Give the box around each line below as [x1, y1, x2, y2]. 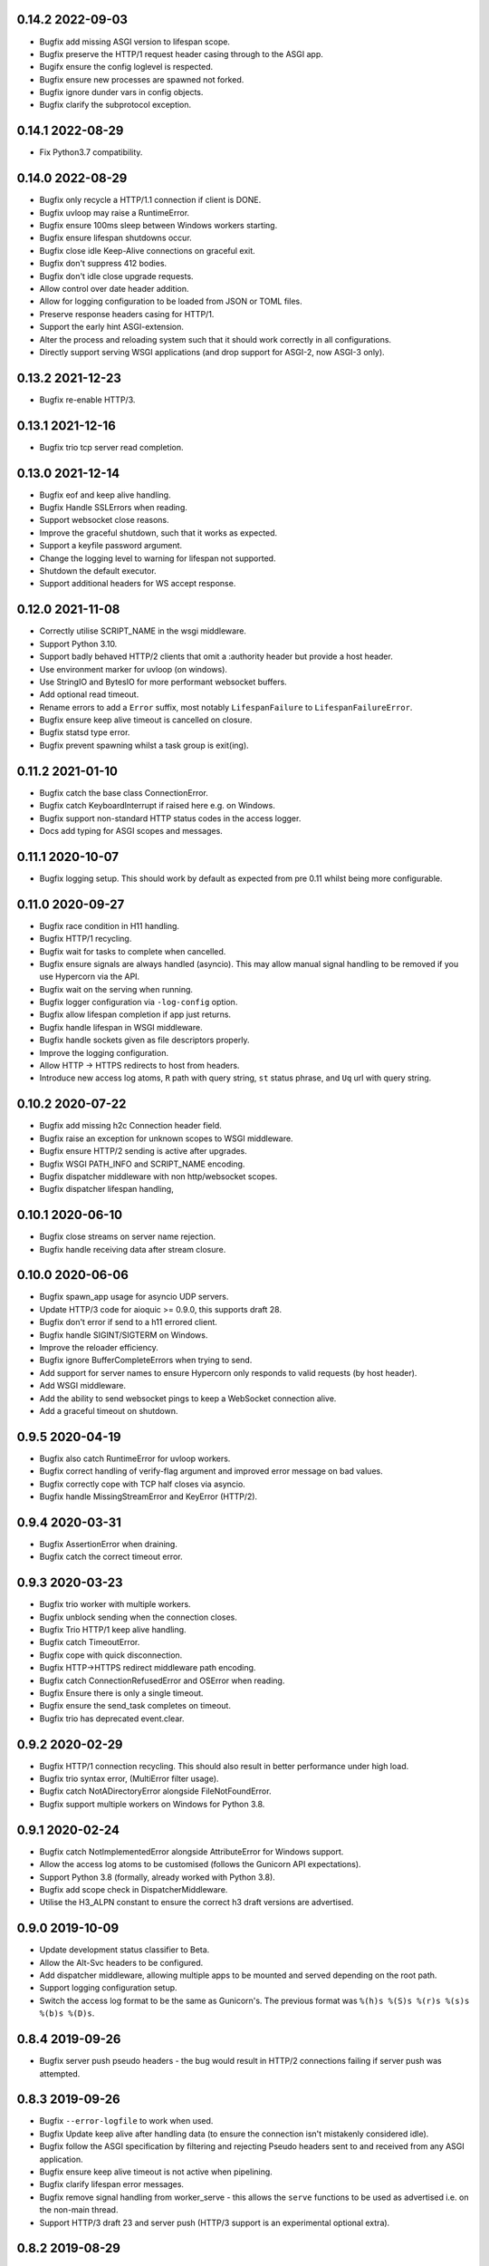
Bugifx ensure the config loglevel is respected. [39, 62, 214, 73]
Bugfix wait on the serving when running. [39, 983, 194, 994]
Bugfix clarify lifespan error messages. [39, 2179, 185, 2190]
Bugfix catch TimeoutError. [39, 1637, 140, 1648]
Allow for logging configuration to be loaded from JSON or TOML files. [39, 295, 302, 307]
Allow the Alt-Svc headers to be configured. [39, 1957, 204, 1968]
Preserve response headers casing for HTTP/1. [39, 308, 215, 319]
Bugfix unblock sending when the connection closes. [39, 1612, 237, 1622]
